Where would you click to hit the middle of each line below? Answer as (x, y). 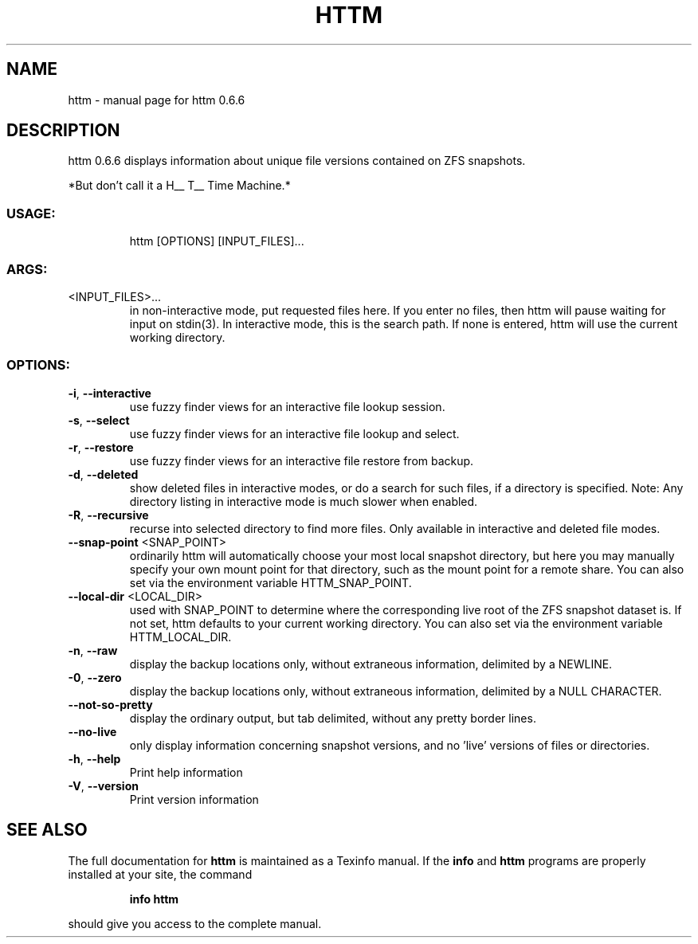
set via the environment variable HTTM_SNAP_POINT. (271, 582)
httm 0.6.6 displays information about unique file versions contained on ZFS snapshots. (297, 161)
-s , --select (99, 420)
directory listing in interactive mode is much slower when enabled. (304, 501)
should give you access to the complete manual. (195, 923)
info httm (154, 899)
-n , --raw (93, 650)
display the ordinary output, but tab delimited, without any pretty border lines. (333, 718)
